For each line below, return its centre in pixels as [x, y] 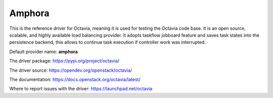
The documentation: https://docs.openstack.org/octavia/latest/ [75, 79]
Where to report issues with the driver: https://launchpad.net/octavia [81, 89]
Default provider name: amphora [43, 52]
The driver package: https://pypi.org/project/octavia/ [64, 61]
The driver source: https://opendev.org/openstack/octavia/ [71, 70]
